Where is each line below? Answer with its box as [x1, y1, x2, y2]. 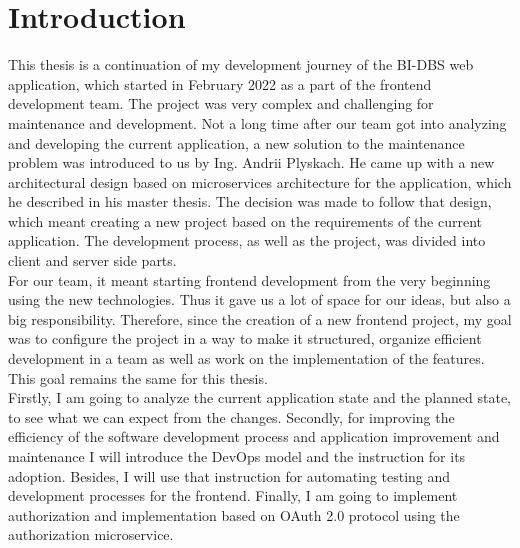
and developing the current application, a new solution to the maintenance [8, 132, 465, 153]
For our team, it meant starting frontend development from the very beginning [8, 269, 491, 290]
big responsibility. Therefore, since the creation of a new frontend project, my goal [8, 308, 512, 329]
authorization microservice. [8, 524, 174, 545]
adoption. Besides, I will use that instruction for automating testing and [8, 465, 451, 486]
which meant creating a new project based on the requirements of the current [8, 210, 483, 231]
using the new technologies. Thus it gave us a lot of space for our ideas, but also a [8, 289, 511, 310]
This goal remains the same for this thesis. [8, 367, 268, 388]
